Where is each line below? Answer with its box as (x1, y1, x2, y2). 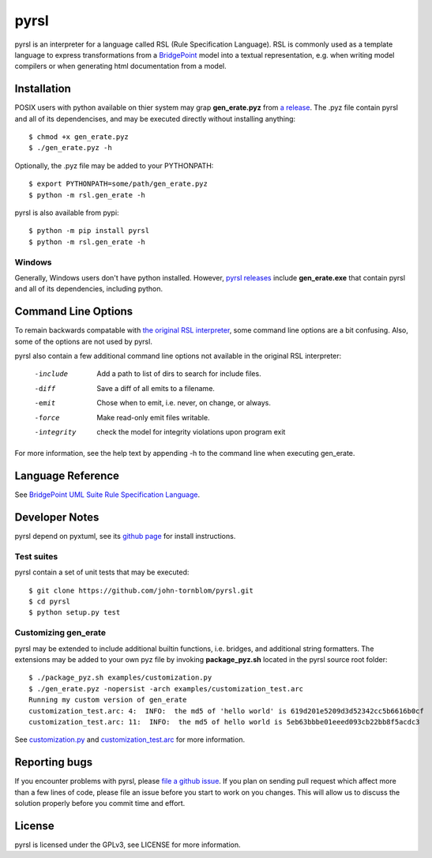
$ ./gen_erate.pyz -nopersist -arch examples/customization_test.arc (28, 684, 304, 693)
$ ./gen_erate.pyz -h (28, 143, 112, 152)
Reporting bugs (14, 755, 93, 770)
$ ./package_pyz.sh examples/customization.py (28, 673, 212, 683)
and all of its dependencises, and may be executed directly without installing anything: (14, 114, 296, 123)
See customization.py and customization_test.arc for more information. (14, 735, 245, 744)
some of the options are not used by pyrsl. (14, 337, 153, 346)
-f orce (34, 413, 60, 422)
